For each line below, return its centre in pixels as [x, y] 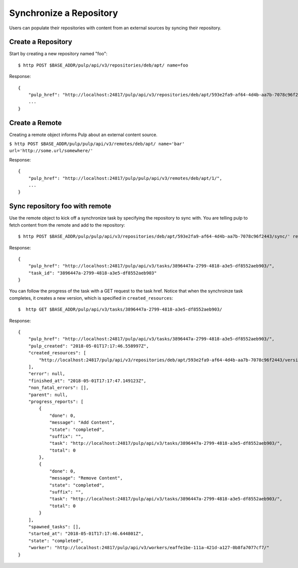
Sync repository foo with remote [60, 206]
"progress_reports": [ [56, 402]
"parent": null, [48, 395]
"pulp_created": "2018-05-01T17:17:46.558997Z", [88, 346]
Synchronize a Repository [64, 13]
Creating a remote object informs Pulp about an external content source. [83, 135]
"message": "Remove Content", [86, 478]
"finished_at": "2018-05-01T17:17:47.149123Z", [87, 381]
